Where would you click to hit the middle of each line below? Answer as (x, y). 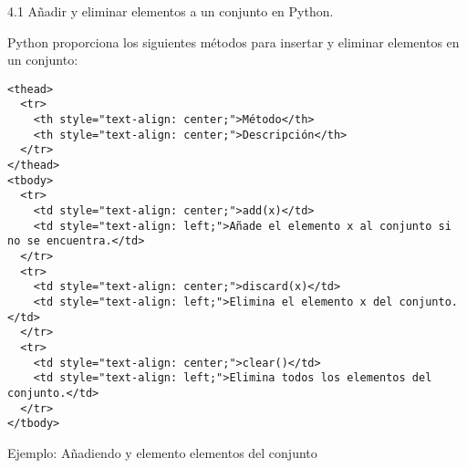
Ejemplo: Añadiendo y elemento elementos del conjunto (162, 452)
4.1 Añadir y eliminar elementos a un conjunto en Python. (171, 11)
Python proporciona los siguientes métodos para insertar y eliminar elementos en (233, 42)
